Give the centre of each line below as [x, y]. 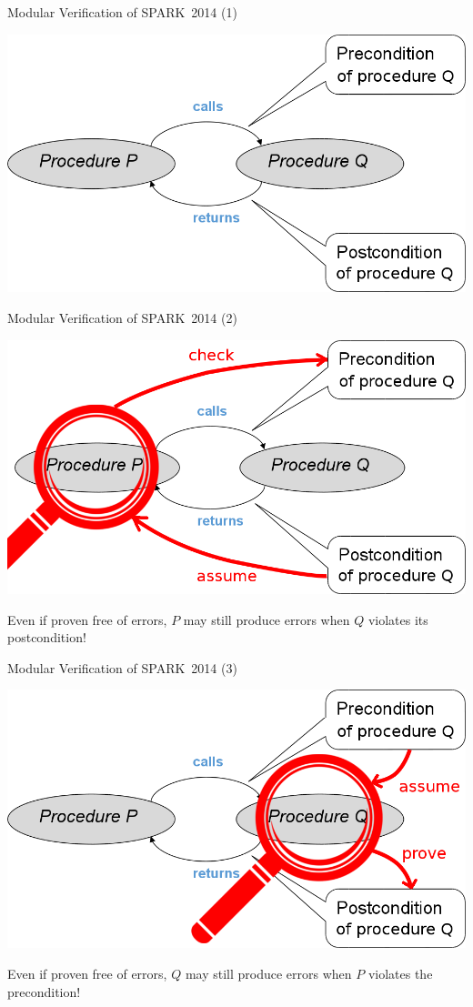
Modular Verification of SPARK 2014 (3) [122, 667]
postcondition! [47, 637]
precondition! [44, 991]
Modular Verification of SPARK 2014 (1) [122, 12]
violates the [400, 973]
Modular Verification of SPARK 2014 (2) [122, 318]
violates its [398, 619]
